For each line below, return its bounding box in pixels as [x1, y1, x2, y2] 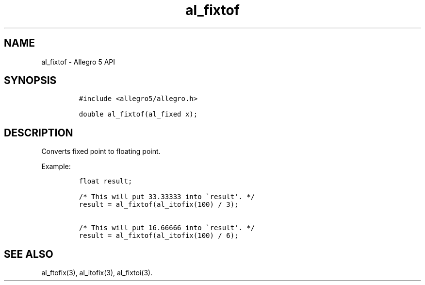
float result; [79, 177, 132, 185]
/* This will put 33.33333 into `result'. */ [79, 193, 255, 201]
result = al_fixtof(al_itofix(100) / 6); [79, 232, 239, 240]
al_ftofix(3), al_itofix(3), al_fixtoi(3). [41, 268, 153, 277]
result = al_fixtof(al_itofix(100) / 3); [79, 201, 239, 209]
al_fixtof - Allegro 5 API [41, 57, 115, 66]
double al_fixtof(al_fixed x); [79, 110, 198, 118]
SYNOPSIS [4, 74, 57, 87]
